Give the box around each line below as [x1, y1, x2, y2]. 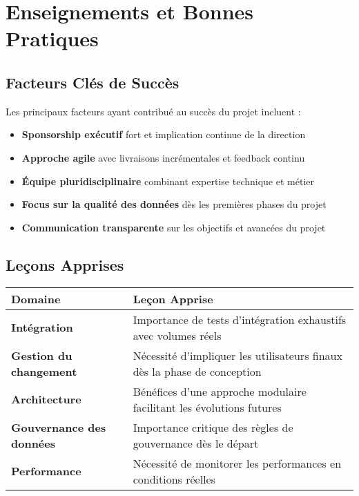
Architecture [11, 391, 81, 408]
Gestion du [11, 347, 72, 363]
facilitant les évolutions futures [133, 399, 282, 415]
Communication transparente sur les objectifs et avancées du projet [21, 220, 326, 234]
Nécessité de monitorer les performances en [133, 455, 342, 471]
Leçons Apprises [6, 254, 124, 275]
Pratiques [6, 24, 99, 53]
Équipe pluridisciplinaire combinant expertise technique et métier [21, 173, 314, 188]
